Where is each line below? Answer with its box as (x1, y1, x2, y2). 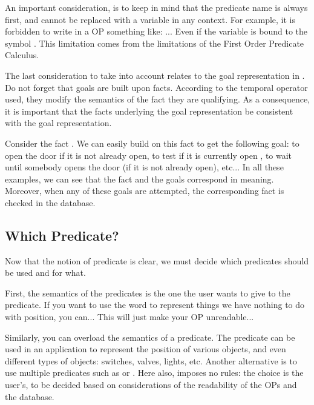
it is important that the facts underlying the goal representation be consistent (5, 104, 293, 117)
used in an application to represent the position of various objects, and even (5, 343, 286, 355)
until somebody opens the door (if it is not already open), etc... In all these (5, 161, 284, 173)
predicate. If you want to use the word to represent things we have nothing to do (5, 298, 305, 311)
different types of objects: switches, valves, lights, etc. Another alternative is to (5, 354, 297, 367)
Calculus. (5, 49, 39, 61)
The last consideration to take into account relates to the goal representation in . (5, 69, 305, 81)
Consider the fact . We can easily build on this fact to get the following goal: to (5, 136, 299, 149)
